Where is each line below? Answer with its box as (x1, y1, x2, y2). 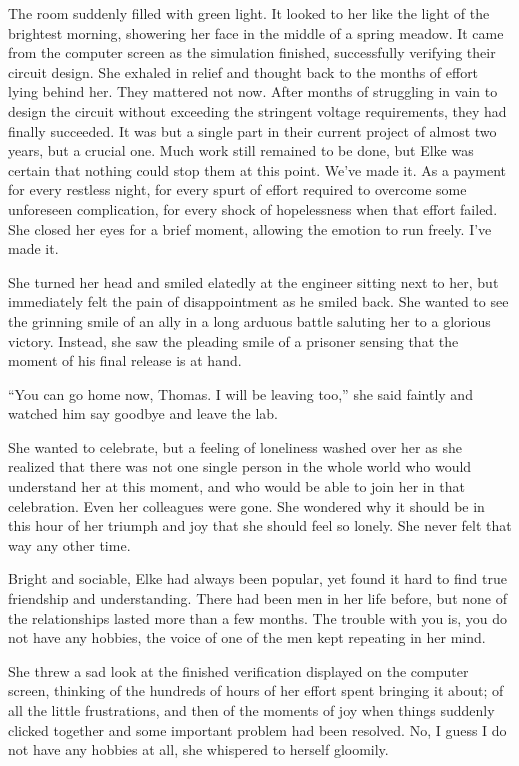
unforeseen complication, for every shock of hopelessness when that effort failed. (8, 198, 498, 219)
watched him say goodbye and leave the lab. (8, 403, 278, 424)
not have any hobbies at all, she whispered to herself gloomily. (8, 739, 389, 760)
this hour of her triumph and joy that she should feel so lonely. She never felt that (8, 515, 512, 536)
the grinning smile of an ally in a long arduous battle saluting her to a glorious (8, 310, 491, 331)
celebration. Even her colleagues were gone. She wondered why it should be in (8, 495, 485, 516)
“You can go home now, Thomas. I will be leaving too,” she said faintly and (8, 383, 473, 404)
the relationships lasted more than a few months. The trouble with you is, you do (8, 607, 508, 628)
